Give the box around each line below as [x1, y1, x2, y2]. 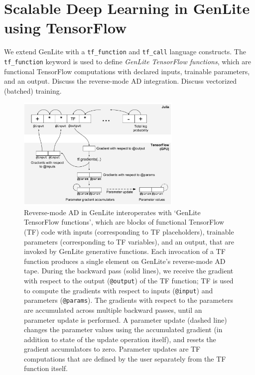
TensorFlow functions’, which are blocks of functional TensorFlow [24, 217, 224, 227]
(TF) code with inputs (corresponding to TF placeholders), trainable [24, 226, 234, 237]
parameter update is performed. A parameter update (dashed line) [24, 314, 227, 325]
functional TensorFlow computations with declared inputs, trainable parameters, [4, 66, 250, 76]
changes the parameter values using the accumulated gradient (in [24, 324, 223, 335]
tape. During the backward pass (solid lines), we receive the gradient [24, 265, 234, 276]
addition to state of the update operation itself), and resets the [24, 334, 216, 344]
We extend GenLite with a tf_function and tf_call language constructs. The [4, 46, 246, 57]
